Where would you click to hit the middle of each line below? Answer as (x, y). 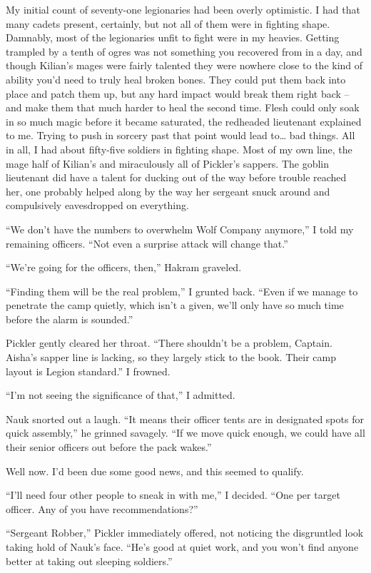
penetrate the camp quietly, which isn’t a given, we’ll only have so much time (175, 305)
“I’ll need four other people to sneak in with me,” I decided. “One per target (173, 495)
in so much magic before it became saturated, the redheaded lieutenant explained (184, 121)
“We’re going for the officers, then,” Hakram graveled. (124, 267)
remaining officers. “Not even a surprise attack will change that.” (147, 243)
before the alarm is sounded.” (70, 319)
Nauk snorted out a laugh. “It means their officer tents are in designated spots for (185, 419)
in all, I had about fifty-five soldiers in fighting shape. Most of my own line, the (179, 149)
